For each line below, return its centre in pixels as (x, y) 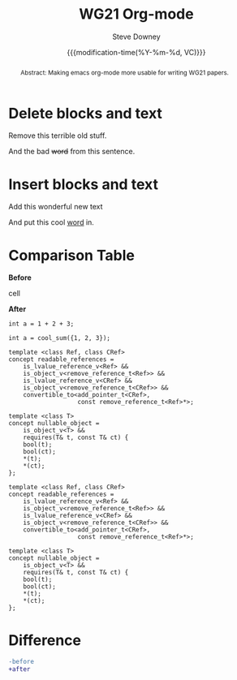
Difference (45, 640)
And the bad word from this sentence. (72, 152)
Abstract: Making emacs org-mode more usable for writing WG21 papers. (124, 73)
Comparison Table (72, 255)
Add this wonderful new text (56, 207)
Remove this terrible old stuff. (58, 136)
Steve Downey (136, 37)
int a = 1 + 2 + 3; (41, 324)
